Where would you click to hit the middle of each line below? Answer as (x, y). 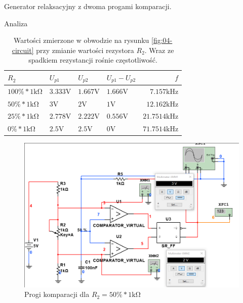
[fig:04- (162, 40)
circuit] (23, 50)
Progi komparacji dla (57, 294)
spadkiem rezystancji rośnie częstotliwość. (93, 60)
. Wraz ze (159, 50)
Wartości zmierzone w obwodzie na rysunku (81, 40)
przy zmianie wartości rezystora (85, 50)
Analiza (16, 23)
